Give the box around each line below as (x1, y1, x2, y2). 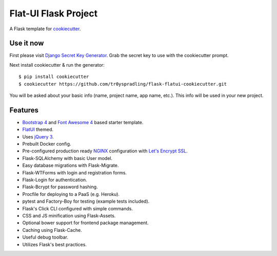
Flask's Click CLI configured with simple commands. (22, 205, 133, 211)
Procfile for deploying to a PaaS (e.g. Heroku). (22, 191, 120, 197)
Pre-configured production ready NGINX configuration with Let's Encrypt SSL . (22, 148, 188, 154)
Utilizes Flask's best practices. (22, 241, 87, 247)
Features (9, 106, 38, 114)
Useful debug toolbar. (22, 234, 69, 241)
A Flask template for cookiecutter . (9, 26, 81, 32)
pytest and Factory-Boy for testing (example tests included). (22, 198, 150, 205)
